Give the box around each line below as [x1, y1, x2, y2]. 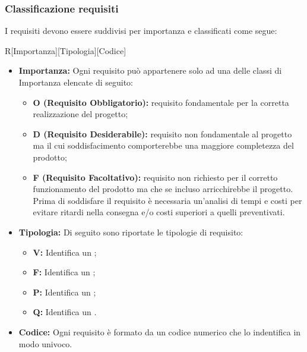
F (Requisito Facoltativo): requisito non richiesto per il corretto [33, 171, 278, 183]
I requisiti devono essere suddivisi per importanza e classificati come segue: [5, 24, 277, 37]
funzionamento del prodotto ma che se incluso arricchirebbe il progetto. [33, 183, 293, 195]
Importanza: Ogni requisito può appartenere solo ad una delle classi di [18, 64, 282, 77]
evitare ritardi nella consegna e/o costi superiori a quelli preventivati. [33, 206, 285, 218]
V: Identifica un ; [33, 246, 97, 258]
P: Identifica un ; [33, 285, 96, 298]
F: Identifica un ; [33, 266, 96, 278]
